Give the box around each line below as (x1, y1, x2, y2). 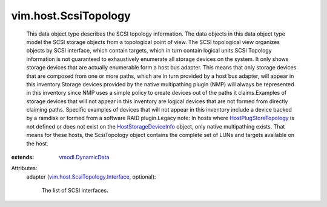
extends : (11, 154, 35, 161)
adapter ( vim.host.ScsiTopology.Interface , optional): (26, 173, 156, 180)
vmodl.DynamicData (59, 154, 110, 161)
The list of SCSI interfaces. (41, 187, 108, 194)
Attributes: (11, 165, 38, 172)
